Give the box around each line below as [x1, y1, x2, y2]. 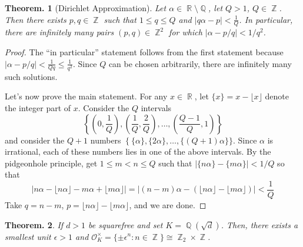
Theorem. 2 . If [5, 218, 64, 231]
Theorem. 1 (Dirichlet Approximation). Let [5, 2, 167, 14]
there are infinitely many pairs [5, 26, 114, 38]
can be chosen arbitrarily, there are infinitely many [108, 57, 292, 69]
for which [169, 26, 202, 38]
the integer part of [5, 101, 71, 114]
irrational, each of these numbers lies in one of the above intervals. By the [5, 145, 271, 158]
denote [265, 90, 289, 102]
